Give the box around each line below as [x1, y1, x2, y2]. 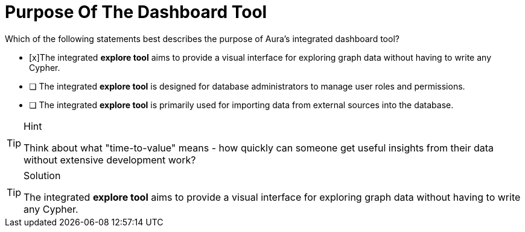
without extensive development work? [24, 153, 196, 166]
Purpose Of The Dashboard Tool [5, 2, 267, 22]
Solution [24, 169, 61, 182]
